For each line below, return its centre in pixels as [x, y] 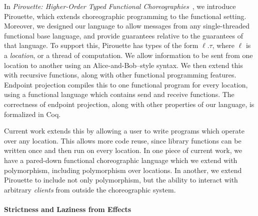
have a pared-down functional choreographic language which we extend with [121, 160]
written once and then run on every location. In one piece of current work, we [123, 150]
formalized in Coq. [32, 114]
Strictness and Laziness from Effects [68, 209]
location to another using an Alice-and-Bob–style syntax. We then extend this [123, 65]
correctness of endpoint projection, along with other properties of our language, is [129, 104]
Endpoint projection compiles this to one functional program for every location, [126, 84]
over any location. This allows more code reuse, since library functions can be [123, 140]
